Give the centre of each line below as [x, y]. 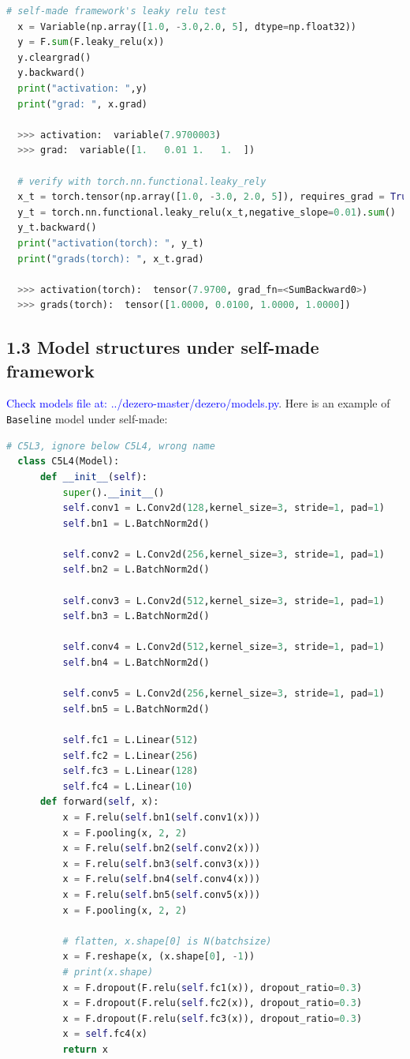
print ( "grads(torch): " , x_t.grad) [111, 259]
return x [85, 1049]
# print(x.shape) [108, 972]
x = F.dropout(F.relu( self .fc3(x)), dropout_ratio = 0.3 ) [212, 1018]
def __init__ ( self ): [94, 477]
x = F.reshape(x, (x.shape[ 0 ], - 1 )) [159, 957]
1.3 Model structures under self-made [163, 347]
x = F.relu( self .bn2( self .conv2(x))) [162, 849]
